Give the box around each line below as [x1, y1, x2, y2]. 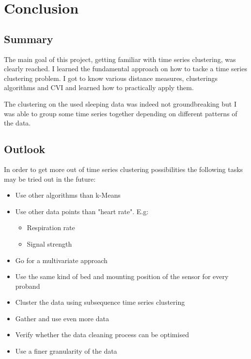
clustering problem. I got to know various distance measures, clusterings [4, 73, 218, 83]
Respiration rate [27, 222, 75, 233]
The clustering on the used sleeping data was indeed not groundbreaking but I [4, 98, 236, 109]
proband [15, 281, 40, 291]
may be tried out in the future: [4, 173, 96, 184]
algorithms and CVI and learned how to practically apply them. [4, 82, 194, 93]
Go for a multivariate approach [15, 255, 108, 265]
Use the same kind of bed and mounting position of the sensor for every [15, 271, 229, 281]
